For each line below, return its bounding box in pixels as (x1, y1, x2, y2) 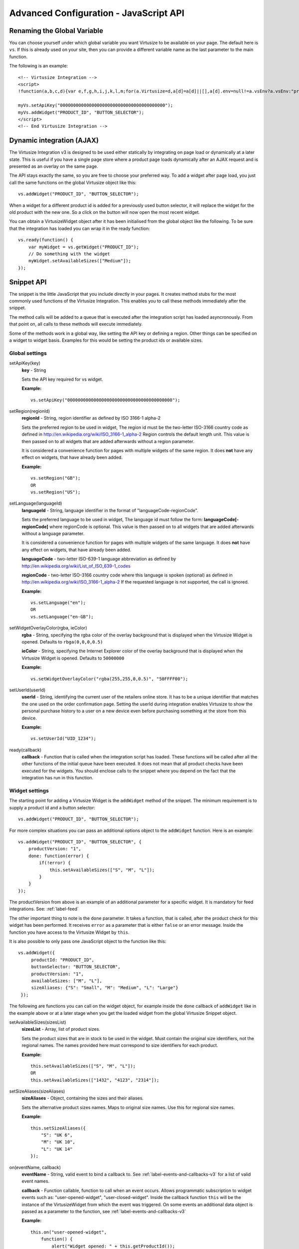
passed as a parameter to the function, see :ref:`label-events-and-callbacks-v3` (21, 1208, 186, 1214)
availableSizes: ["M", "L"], (31, 978, 102, 984)
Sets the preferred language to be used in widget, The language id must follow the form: (21, 517, 203, 523)
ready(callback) (9, 747, 42, 753)
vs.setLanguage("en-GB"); (30, 614, 94, 620)
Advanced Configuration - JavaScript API (9, 7, 184, 18)
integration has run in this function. (21, 775, 94, 781)
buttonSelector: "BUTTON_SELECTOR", (31, 964, 121, 970)
